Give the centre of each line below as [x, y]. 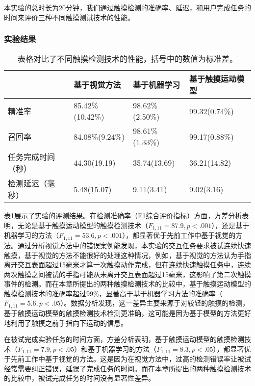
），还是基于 [230, 225]
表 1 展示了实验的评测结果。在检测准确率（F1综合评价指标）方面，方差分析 [123, 216]
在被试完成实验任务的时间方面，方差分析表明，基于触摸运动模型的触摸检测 [124, 339]
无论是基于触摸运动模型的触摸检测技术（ [83, 225]
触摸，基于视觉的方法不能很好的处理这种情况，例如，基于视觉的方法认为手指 [127, 255]
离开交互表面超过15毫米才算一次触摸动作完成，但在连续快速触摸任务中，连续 [127, 265]
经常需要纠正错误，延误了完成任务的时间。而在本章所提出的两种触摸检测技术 [127, 368]
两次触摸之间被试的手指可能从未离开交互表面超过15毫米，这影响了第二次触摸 [127, 274]
